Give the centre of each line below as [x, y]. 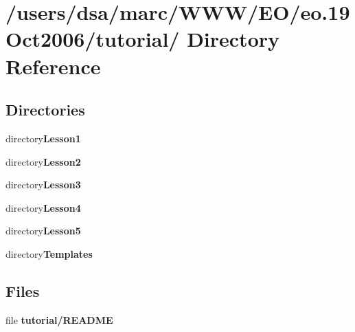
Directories [45, 110]
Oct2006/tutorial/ [93, 39]
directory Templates [49, 253]
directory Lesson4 [43, 207]
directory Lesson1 [43, 138]
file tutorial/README [59, 319]
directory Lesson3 [43, 185]
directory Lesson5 [43, 231]
